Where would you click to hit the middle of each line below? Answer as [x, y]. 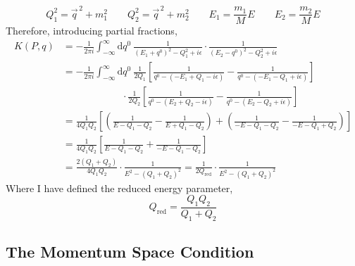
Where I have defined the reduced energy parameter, [119, 188]
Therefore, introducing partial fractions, [92, 31]
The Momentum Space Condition [130, 252]
